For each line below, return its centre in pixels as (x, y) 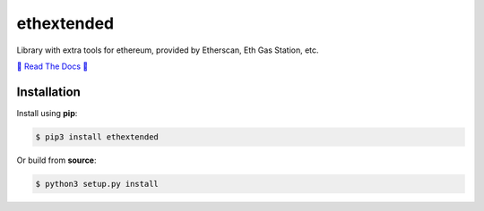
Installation (48, 92)
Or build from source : (57, 160)
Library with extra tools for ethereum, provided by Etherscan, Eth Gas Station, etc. (168, 50)
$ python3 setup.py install (97, 184)
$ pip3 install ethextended (97, 137)
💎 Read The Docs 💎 (52, 66)
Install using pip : (47, 113)
